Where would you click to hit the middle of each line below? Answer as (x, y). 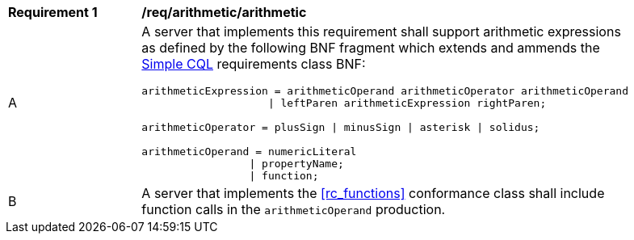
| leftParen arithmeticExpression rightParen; (407, 103)
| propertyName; (296, 164)
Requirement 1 (53, 12)
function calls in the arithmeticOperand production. (294, 209)
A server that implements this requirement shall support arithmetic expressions (381, 32)
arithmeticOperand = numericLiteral (249, 152)
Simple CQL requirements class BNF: (254, 64)
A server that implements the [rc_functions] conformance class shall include (373, 193)
